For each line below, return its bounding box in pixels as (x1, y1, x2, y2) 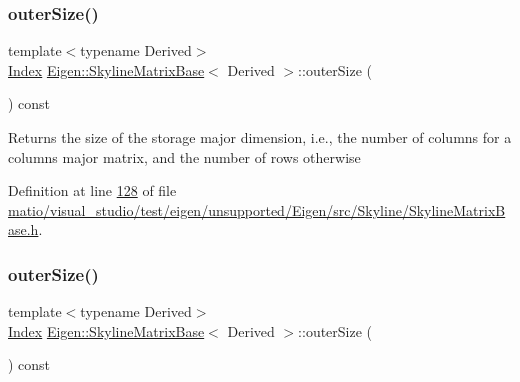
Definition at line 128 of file (8, 180, 177, 201)
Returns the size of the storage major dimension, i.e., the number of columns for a (8, 127, 512, 147)
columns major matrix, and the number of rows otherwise (8, 146, 361, 167)
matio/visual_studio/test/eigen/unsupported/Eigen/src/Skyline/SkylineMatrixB (8, 199, 506, 220)
